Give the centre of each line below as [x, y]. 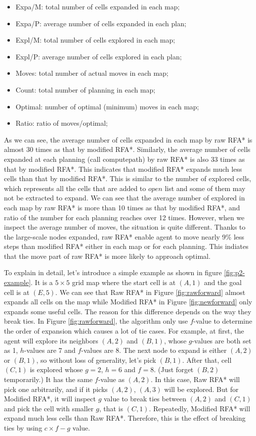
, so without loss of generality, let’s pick [96, 360]
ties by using [23, 427]
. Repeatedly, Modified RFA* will [200, 408]
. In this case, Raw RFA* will [195, 379]
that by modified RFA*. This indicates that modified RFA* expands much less [123, 169]
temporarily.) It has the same [48, 379]
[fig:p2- [235, 272]
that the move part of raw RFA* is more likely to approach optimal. [107, 256]
